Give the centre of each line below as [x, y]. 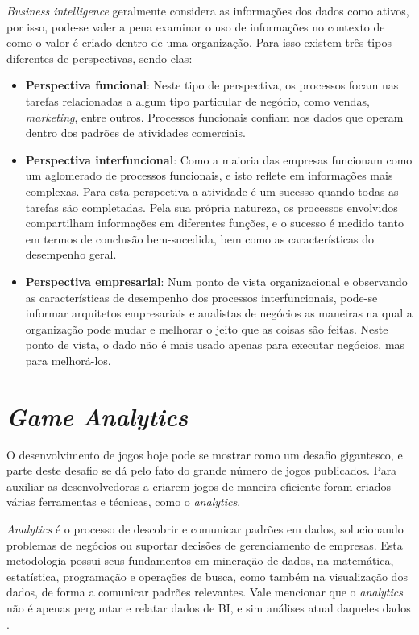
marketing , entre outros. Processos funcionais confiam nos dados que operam [214, 116]
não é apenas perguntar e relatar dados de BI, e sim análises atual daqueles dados [209, 607]
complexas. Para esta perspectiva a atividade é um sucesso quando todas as [212, 191]
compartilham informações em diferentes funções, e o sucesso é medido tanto [214, 223]
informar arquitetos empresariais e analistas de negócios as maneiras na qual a [219, 313]
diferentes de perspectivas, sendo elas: [100, 58]
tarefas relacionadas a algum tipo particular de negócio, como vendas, [197, 100]
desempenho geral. [71, 254]
